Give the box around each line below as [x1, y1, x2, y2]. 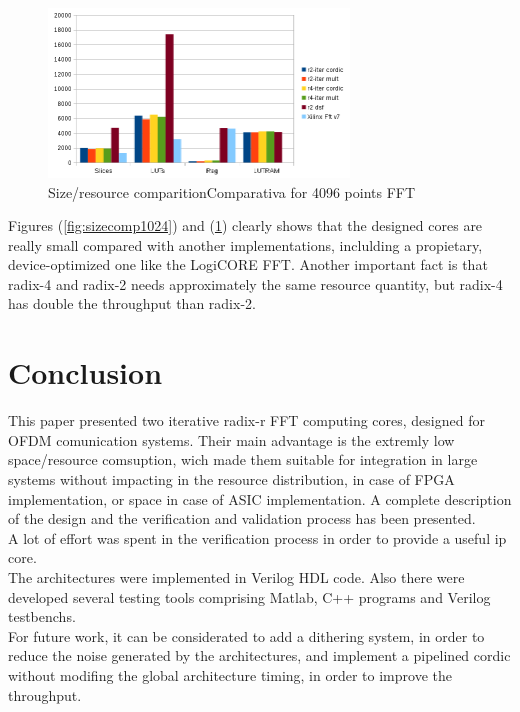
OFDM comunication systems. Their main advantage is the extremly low [8, 429, 455, 450]
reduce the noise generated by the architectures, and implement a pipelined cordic [8, 645, 511, 666]
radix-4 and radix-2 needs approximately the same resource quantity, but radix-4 [8, 273, 503, 294]
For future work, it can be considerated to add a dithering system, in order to [8, 625, 485, 646]
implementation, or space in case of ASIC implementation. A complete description [8, 488, 512, 509]
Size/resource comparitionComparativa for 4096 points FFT [48, 181, 416, 202]
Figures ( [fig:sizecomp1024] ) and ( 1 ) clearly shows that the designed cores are [8, 215, 483, 236]
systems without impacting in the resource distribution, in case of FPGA [8, 468, 455, 489]
